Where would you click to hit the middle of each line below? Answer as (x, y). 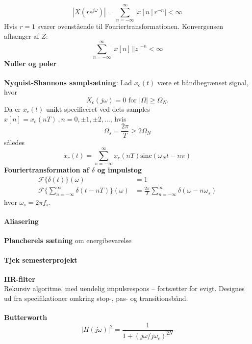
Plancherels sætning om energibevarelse (68, 240)
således (14, 142)
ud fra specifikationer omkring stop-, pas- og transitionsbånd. (96, 298)
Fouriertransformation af (47, 169)
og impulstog (119, 169)
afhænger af (22, 36)
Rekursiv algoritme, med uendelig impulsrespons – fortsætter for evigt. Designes (124, 288)
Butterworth (26, 317)
